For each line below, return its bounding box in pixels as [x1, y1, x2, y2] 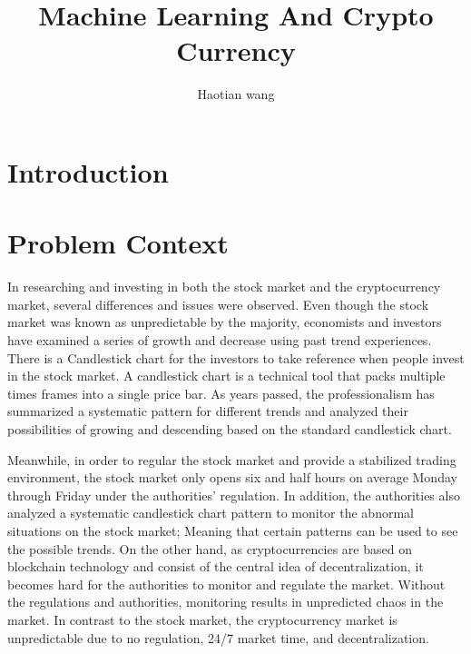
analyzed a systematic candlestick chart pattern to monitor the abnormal [7, 503, 414, 522]
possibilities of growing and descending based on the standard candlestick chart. [7, 419, 452, 438]
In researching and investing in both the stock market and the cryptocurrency [7, 277, 441, 296]
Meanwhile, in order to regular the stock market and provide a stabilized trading [7, 450, 456, 469]
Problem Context [7, 224, 229, 262]
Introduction [7, 153, 169, 190]
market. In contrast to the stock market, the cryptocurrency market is [7, 609, 397, 629]
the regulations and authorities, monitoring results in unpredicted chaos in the [7, 592, 444, 611]
